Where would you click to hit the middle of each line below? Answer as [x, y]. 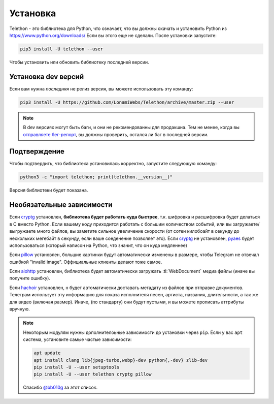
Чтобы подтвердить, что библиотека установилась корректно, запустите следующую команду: [113, 164]
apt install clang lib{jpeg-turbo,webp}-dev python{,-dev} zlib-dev [121, 360]
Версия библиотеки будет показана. [49, 190]
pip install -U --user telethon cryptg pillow [93, 374]
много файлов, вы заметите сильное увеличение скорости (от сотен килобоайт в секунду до [138, 231]
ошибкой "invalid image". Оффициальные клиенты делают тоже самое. [86, 262]
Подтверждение [37, 152]
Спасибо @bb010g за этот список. [60, 387]
